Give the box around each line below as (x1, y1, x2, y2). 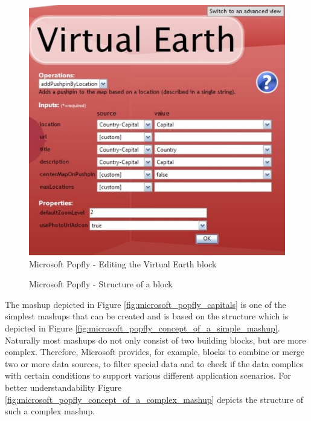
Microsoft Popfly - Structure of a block (29, 278, 173, 290)
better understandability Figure (5, 381, 122, 393)
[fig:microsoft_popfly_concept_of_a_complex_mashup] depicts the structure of (5, 393, 303, 405)
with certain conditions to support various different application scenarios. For (5, 369, 291, 382)
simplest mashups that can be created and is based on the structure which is (5, 310, 289, 322)
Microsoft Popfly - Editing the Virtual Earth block (29, 257, 217, 270)
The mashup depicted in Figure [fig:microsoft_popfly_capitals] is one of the (5, 298, 286, 310)
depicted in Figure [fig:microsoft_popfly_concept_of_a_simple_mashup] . (5, 322, 280, 335)
